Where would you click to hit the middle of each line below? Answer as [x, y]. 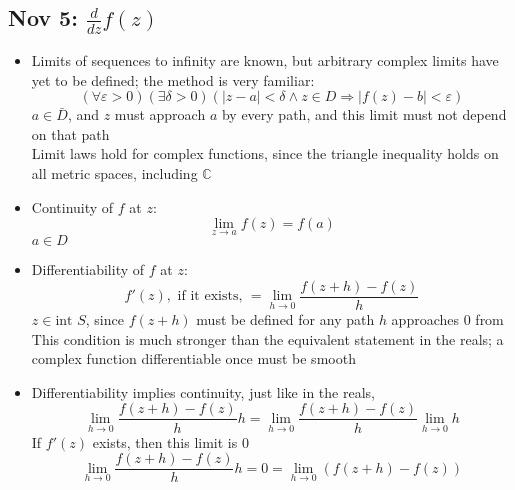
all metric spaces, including [114, 173]
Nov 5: [43, 17]
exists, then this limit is [165, 441]
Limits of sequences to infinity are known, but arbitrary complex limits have [265, 60]
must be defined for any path [285, 319]
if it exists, [210, 296]
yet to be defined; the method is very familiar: [173, 79]
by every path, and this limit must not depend [364, 114]
